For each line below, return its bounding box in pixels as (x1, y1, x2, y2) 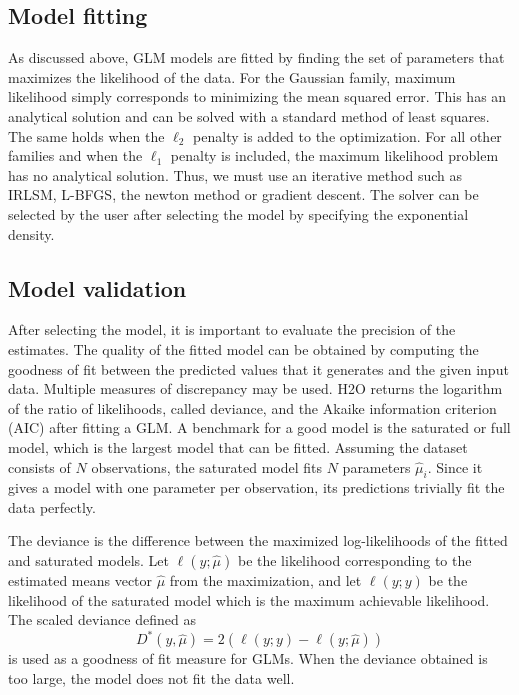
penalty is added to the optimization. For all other (193, 125, 502, 146)
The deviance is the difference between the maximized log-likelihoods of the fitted (8, 530, 508, 551)
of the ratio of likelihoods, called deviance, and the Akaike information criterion (8, 397, 497, 418)
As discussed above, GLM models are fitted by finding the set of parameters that (8, 47, 505, 68)
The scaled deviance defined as (8, 609, 196, 630)
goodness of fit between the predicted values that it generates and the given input (8, 358, 509, 379)
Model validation (8, 272, 187, 303)
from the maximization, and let (169, 570, 362, 591)
